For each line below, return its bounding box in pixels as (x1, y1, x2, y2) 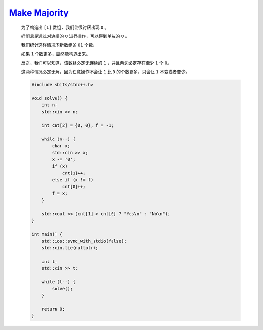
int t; (41, 259, 57, 264)
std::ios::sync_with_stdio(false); (41, 238, 127, 244)
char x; (52, 143, 71, 148)
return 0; (41, 306, 65, 312)
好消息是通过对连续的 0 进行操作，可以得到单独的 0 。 (21, 33, 130, 39)
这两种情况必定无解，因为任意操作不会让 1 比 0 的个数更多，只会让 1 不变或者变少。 (21, 69, 190, 75)
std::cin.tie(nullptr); (41, 245, 98, 250)
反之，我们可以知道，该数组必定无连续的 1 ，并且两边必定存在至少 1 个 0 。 (21, 60, 171, 66)
